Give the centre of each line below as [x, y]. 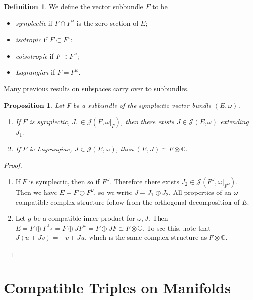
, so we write [113, 192]
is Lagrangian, [51, 148]
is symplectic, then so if [64, 181]
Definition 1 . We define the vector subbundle [74, 6]
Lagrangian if [35, 72]
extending [234, 121]
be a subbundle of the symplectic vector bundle [142, 105]
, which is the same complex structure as [146, 237]
